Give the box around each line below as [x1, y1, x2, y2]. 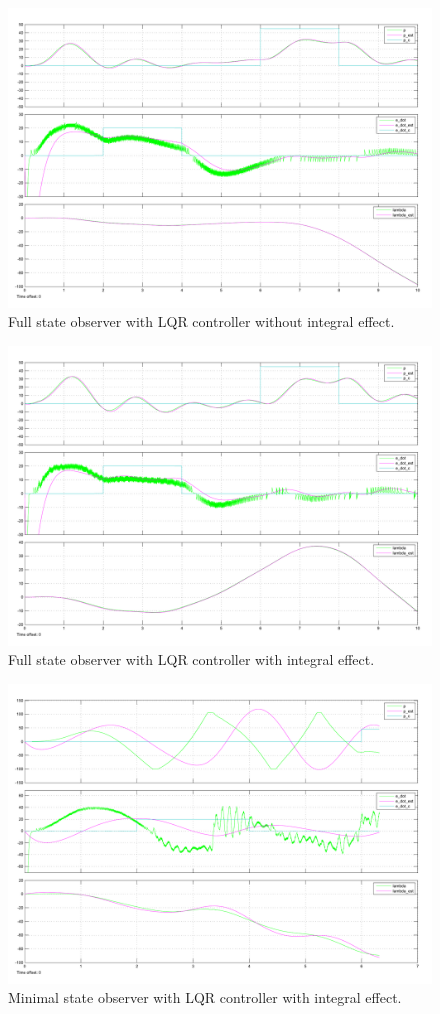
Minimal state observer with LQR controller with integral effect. [8, 987, 402, 1008]
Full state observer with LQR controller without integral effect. [8, 311, 395, 332]
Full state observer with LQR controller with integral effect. [8, 649, 375, 670]
